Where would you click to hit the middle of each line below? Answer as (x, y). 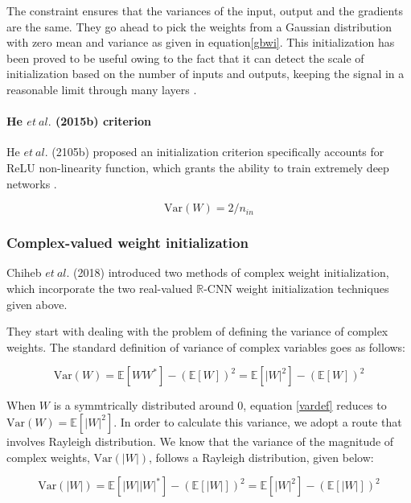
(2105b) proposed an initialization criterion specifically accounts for (218, 152)
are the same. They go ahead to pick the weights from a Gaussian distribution (199, 26)
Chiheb (24, 272)
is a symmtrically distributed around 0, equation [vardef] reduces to (220, 405)
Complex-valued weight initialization (127, 243)
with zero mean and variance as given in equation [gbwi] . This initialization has (201, 42)
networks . (32, 183)
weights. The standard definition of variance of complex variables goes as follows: (206, 346)
